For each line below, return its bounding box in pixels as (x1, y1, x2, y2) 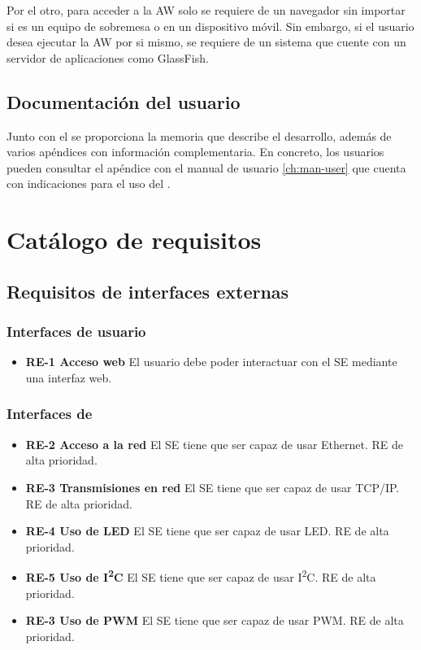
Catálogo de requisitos (7, 223, 262, 256)
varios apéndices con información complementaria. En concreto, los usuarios (7, 143, 384, 160)
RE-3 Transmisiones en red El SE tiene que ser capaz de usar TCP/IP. (25, 478, 400, 495)
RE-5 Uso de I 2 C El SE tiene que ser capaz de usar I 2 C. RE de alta (25, 566, 376, 585)
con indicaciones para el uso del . (7, 175, 171, 192)
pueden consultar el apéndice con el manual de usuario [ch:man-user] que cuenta (7, 159, 406, 176)
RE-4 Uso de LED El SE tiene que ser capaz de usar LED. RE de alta (25, 522, 389, 539)
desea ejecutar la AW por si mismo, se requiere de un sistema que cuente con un (7, 33, 406, 50)
